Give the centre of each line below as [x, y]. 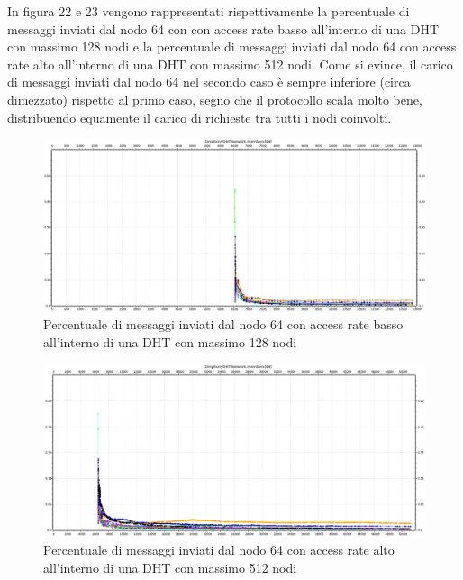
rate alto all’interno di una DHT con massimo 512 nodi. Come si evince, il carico [230, 64]
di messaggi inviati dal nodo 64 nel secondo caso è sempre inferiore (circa [209, 82]
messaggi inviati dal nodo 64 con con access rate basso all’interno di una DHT [223, 28]
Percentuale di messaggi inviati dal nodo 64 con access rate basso [223, 324]
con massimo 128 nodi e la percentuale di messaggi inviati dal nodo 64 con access [232, 46]
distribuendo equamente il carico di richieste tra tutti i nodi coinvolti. [200, 117]
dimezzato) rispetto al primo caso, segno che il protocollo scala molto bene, [215, 99]
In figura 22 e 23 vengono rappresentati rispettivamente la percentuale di [209, 11]
